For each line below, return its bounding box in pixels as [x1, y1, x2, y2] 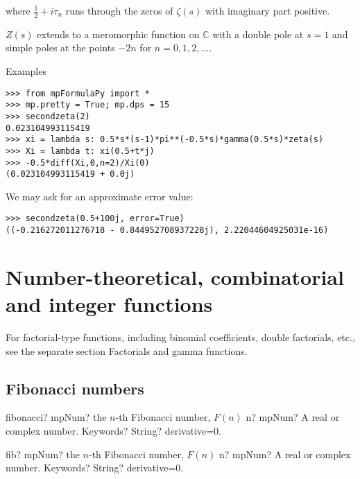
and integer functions [6, 290, 213, 318]
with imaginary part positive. [205, 3, 330, 17]
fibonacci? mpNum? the [6, 410, 107, 424]
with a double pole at [212, 26, 304, 41]
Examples [6, 64, 46, 78]
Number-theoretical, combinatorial [6, 262, 344, 290]
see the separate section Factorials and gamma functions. [6, 343, 248, 358]
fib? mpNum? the [6, 446, 80, 461]
